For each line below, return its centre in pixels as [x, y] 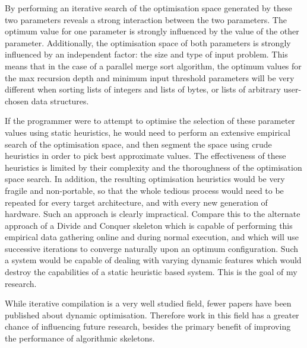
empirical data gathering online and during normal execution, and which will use [152, 237]
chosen [17, 100]
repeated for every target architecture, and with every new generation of [136, 202]
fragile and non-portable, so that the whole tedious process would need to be [144, 190]
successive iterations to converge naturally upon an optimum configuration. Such [151, 248]
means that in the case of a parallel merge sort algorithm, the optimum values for [153, 66]
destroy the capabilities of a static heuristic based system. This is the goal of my [151, 272]
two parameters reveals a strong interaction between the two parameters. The [146, 19]
